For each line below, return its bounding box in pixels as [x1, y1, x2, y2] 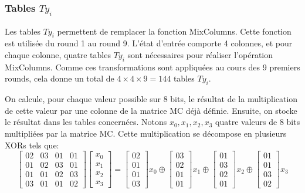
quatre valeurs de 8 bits [215, 116, 300, 128]
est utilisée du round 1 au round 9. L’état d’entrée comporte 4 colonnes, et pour [5, 37, 293, 49]
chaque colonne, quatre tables [5, 48, 111, 60]
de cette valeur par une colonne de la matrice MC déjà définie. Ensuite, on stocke [5, 104, 297, 116]
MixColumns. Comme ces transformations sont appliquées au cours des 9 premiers [5, 60, 300, 73]
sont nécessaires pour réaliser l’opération [127, 48, 273, 60]
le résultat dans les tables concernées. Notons [5, 116, 167, 128]
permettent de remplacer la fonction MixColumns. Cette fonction [57, 25, 292, 37]
